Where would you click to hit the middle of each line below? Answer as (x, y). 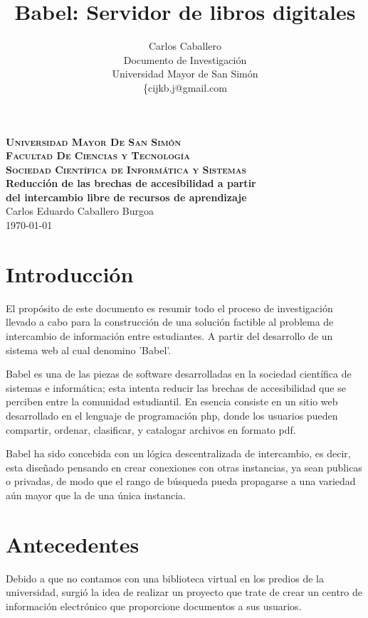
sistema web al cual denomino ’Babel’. (89, 350)
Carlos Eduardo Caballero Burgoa (80, 211)
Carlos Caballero (185, 46)
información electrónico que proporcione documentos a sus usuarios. (154, 606)
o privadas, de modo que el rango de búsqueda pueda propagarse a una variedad (181, 481)
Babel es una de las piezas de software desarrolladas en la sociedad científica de (179, 374)
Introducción (70, 273)
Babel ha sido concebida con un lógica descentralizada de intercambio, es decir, (178, 453)
